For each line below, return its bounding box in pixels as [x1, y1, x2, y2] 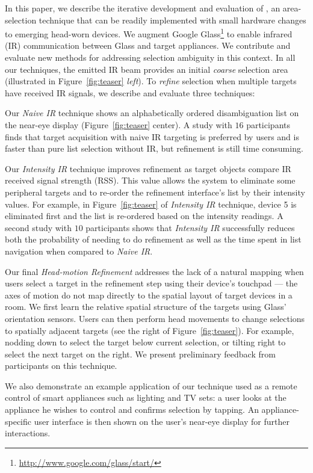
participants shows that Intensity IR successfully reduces [85, 221, 295, 233]
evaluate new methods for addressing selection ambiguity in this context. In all [5, 51, 296, 64]
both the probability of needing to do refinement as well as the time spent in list [5, 233, 302, 246]
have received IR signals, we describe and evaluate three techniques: [5, 86, 255, 99]
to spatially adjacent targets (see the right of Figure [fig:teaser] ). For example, [5, 324, 294, 336]
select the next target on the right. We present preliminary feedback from [5, 347, 276, 360]
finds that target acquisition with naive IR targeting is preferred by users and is [5, 130, 299, 143]
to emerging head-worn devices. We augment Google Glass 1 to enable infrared [5, 26, 293, 40]
